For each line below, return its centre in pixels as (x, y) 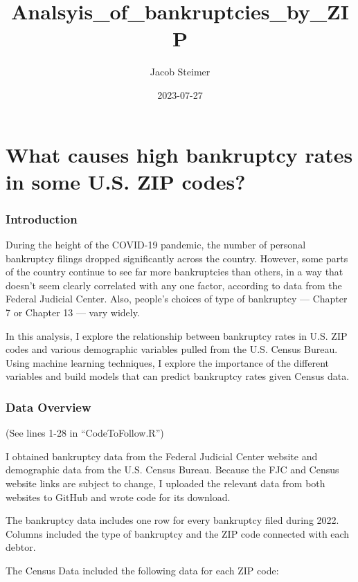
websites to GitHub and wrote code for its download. (118, 497)
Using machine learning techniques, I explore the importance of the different (167, 362)
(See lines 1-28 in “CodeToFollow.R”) (85, 433)
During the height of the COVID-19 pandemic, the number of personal (156, 245)
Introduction (42, 218)
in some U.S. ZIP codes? (126, 181)
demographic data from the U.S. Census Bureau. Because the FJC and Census (172, 470)
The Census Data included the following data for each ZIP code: (142, 570)
